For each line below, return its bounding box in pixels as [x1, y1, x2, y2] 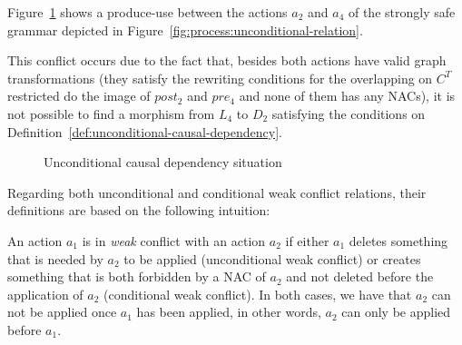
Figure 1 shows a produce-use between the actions [7, 3, 288, 21]
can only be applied [341, 302, 451, 321]
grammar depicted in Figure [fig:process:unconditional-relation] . [7, 20, 363, 39]
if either [285, 231, 329, 250]
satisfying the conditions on [271, 103, 426, 123]
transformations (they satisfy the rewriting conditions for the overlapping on [7, 68, 433, 87]
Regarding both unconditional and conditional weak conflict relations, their [7, 182, 427, 202]
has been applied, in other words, [136, 302, 321, 321]
